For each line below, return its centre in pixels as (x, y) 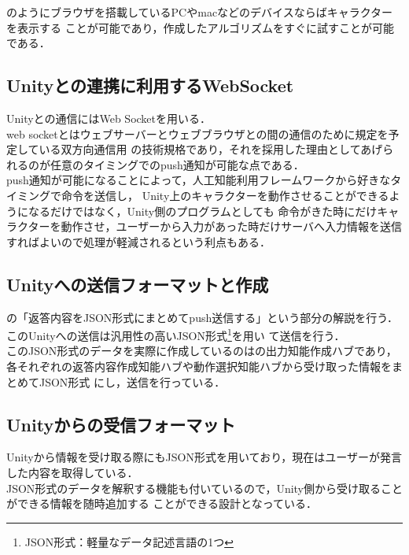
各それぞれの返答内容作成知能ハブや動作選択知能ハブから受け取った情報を (199, 366)
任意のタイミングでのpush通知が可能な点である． (177, 164)
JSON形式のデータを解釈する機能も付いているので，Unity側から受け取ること (205, 488)
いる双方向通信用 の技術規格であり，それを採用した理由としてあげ (211, 149)
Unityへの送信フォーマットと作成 (138, 284)
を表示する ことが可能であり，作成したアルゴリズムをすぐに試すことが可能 (201, 27)
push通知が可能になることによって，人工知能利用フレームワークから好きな (199, 180)
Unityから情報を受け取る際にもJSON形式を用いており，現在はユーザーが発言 (204, 457)
